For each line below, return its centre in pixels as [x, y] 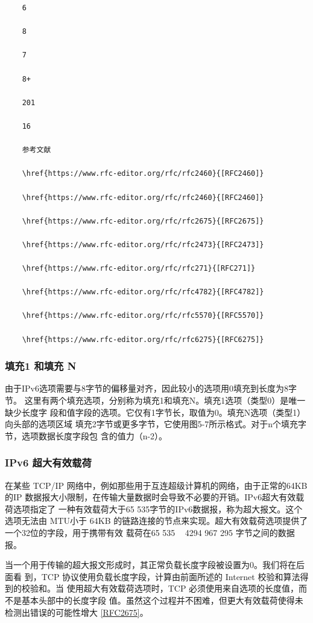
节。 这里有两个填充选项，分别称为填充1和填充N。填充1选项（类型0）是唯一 [155, 400]
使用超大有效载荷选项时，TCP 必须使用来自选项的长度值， [183, 588]
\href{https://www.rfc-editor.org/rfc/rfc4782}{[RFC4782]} [143, 292]
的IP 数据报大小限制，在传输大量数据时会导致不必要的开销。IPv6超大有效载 [155, 497]
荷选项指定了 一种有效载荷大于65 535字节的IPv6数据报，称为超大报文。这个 [154, 508]
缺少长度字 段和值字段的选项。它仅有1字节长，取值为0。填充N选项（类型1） [155, 412]
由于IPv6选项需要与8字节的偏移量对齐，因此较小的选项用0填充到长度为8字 [151, 388]
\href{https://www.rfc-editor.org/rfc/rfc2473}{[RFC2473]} [143, 244]
